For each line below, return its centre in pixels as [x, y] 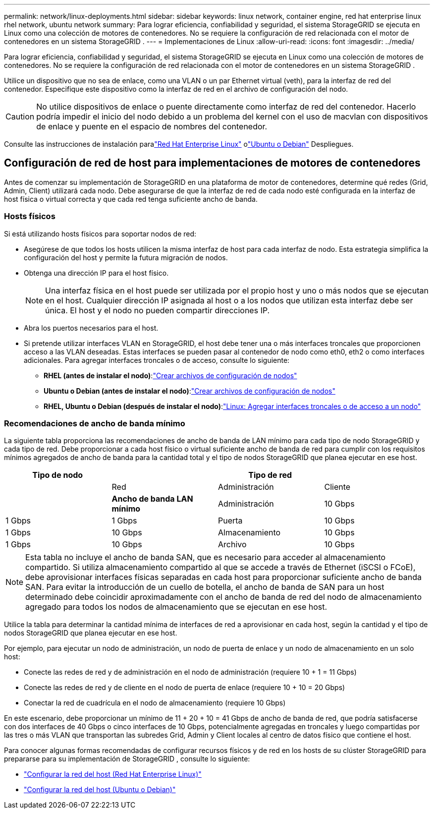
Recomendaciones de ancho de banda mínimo [95, 423]
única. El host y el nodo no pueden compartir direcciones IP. [158, 310]
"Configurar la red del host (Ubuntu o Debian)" [100, 790]
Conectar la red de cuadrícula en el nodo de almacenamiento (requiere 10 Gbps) [155, 703]
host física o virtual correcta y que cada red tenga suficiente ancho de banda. [131, 199]
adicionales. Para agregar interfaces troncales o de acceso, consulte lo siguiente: [157, 360]
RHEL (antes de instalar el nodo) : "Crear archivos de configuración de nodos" [170, 375]
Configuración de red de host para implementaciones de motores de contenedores [212, 163]
